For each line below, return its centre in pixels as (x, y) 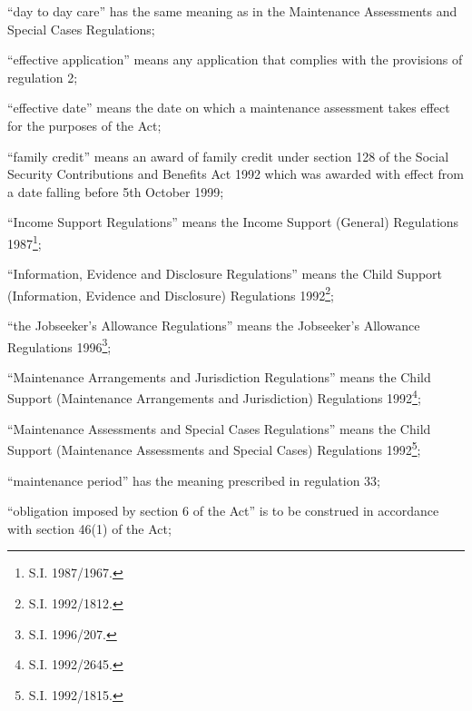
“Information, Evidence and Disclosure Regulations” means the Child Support (225, 274)
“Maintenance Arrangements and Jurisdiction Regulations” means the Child (219, 376)
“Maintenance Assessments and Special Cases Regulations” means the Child (219, 428)
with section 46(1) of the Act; (89, 528)
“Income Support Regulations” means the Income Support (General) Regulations (233, 222)
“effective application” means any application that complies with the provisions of (235, 59)
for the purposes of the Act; (84, 125)
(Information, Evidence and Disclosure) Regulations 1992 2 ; (171, 293)
